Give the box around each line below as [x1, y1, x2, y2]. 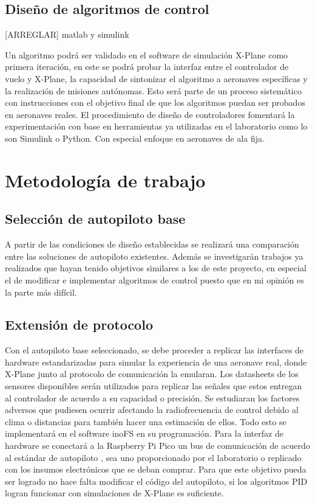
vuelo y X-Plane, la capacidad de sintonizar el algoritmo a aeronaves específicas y [5, 72, 308, 85]
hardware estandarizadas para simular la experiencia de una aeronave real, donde [5, 355, 307, 368]
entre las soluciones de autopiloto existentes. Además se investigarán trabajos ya [5, 249, 303, 262]
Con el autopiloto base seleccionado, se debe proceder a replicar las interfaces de [5, 344, 304, 356]
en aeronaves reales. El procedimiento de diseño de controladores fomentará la [5, 108, 295, 120]
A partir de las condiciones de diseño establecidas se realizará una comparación [5, 238, 299, 251]
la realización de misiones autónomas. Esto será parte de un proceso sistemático [5, 84, 302, 97]
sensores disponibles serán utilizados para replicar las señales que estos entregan [5, 380, 302, 392]
